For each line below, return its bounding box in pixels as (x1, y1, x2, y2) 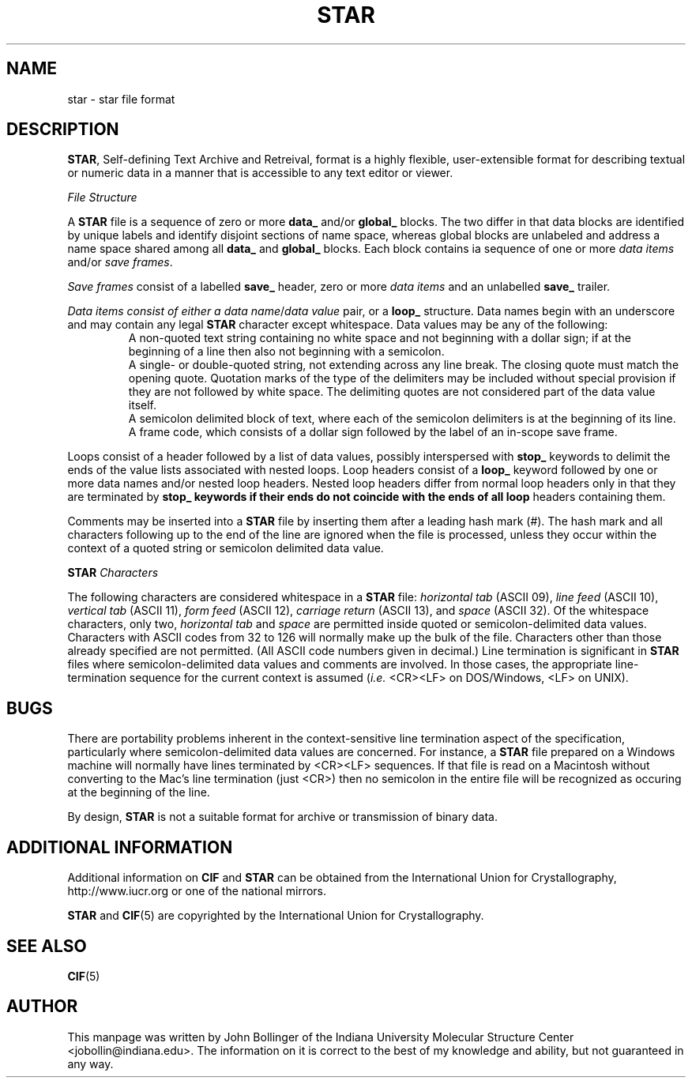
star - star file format (67, 92, 175, 106)
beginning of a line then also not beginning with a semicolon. (128, 344, 445, 359)
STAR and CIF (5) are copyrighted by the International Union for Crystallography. (67, 909, 484, 923)
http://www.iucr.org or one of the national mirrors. (67, 884, 327, 898)
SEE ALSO (6, 935, 87, 956)
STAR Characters (67, 566, 159, 580)
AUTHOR (6, 996, 78, 1017)
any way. (67, 1056, 114, 1071)
